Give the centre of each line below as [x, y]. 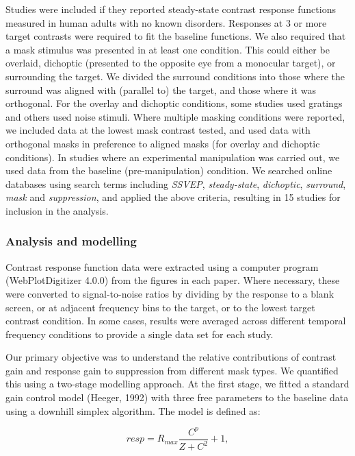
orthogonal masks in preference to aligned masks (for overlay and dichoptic [163, 143]
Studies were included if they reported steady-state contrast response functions [171, 9]
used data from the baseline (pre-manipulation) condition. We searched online [169, 170]
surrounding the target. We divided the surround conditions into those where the [175, 76]
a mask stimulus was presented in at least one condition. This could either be [168, 49]
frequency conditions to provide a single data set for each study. [140, 334]
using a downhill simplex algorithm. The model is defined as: [133, 410]
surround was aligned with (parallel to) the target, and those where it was [161, 89]
